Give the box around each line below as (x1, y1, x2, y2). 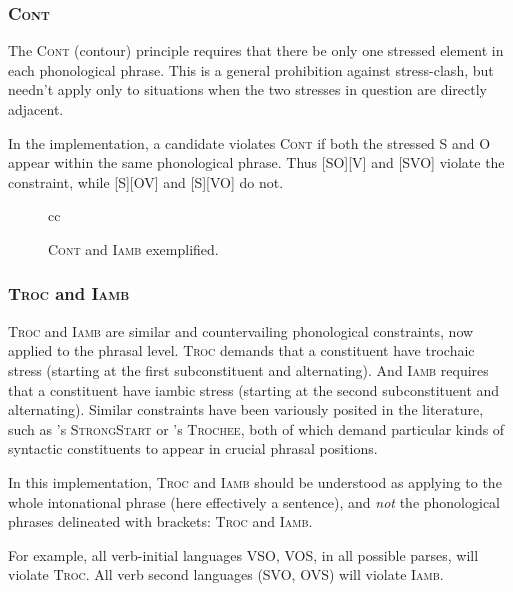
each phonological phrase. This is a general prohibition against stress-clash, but (8, 59, 494, 80)
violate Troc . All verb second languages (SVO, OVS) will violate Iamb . (8, 564, 444, 585)
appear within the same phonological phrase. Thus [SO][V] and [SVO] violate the (8, 152, 505, 173)
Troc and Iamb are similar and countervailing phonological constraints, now (8, 320, 474, 341)
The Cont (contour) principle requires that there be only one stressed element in (8, 40, 504, 61)
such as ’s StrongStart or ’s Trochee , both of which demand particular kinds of (8, 418, 505, 439)
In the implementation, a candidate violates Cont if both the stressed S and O (8, 132, 491, 153)
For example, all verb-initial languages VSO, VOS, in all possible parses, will (8, 544, 479, 565)
